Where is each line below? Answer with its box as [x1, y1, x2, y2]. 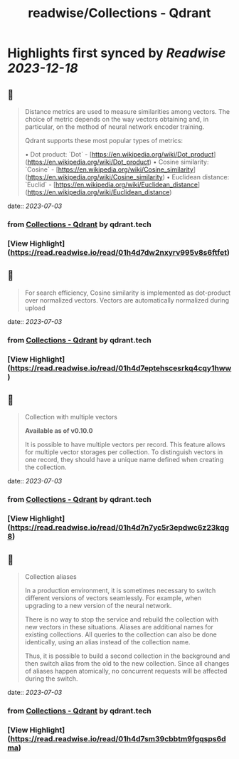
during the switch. [24, 674, 78, 683]
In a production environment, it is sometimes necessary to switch [24, 586, 216, 595]
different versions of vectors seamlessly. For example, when [24, 593, 201, 602]
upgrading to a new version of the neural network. [24, 601, 172, 609]
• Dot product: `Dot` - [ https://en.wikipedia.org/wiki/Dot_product [24, 150, 214, 158]
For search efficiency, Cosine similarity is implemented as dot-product [24, 288, 231, 297]
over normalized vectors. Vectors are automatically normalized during [24, 295, 230, 304]
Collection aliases [24, 572, 77, 581]
